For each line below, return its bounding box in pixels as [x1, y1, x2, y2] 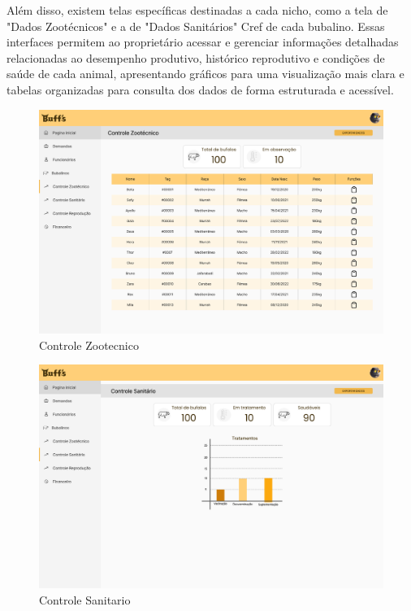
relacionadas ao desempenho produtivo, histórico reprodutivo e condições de [6, 49, 385, 66]
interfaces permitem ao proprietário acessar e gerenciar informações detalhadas [6, 33, 399, 50]
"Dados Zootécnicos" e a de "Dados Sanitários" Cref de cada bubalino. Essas [6, 17, 385, 34]
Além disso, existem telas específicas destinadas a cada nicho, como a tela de [6, 2, 388, 18]
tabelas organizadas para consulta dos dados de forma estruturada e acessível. [6, 81, 394, 98]
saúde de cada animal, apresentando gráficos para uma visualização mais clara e [6, 65, 405, 82]
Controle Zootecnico [39, 336, 139, 353]
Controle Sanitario [39, 591, 131, 609]
